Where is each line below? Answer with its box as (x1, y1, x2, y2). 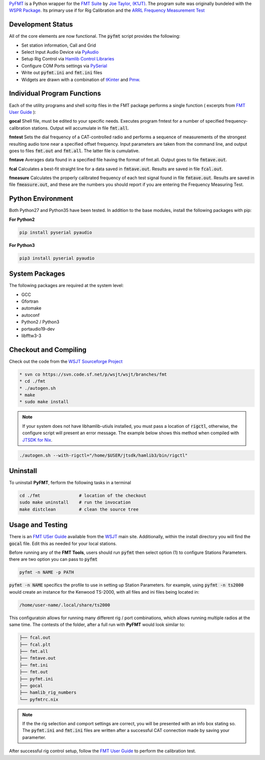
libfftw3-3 (21, 333, 42, 339)
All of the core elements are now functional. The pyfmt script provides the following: (9, 33, 181, 39)
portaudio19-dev (21, 326, 55, 332)
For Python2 (9, 216, 35, 222)
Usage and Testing (9, 521, 68, 529)
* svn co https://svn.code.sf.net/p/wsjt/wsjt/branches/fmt (19, 371, 167, 377)
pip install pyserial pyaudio (19, 230, 92, 235)
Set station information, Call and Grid (21, 42, 96, 48)
